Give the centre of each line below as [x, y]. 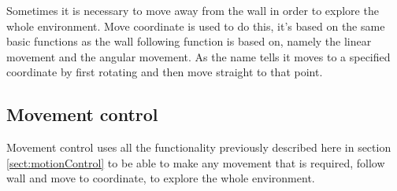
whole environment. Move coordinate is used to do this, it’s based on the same [196, 26]
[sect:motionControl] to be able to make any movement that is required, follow [196, 162]
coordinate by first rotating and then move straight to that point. [165, 72]
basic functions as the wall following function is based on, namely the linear [189, 41]
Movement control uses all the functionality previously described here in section [199, 147]
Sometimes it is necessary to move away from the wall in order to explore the [193, 10]
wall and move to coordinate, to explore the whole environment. [161, 178]
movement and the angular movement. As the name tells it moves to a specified [198, 56]
